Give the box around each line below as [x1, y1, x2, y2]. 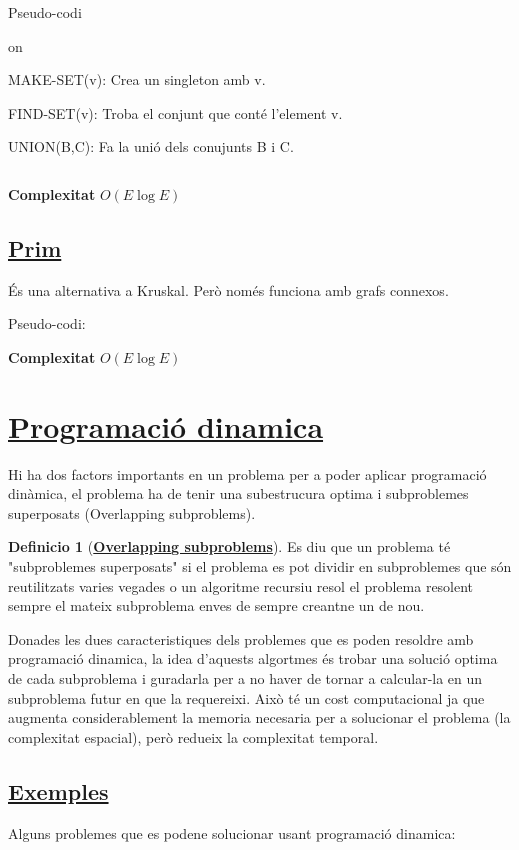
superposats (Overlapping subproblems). [8, 502, 256, 523]
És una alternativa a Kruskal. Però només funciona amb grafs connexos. [8, 279, 449, 300]
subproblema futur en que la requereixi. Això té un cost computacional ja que [8, 687, 485, 708]
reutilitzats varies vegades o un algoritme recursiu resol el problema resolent [8, 575, 474, 596]
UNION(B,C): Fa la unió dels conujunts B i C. [8, 136, 294, 157]
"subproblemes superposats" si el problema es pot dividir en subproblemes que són [8, 556, 512, 577]
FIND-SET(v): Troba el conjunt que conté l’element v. [8, 102, 343, 123]
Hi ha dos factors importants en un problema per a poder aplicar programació [8, 463, 487, 484]
